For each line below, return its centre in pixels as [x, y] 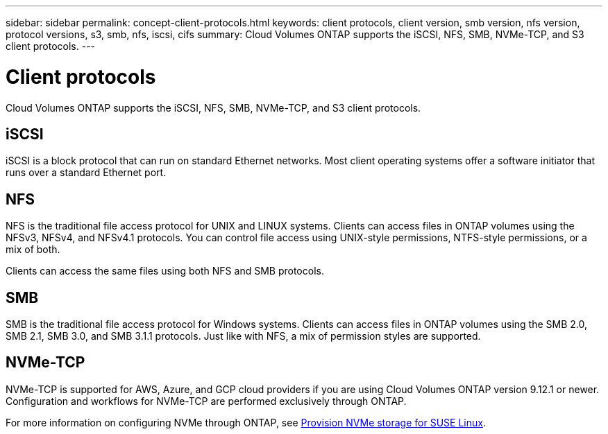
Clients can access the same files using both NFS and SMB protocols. [165, 271]
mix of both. [33, 250]
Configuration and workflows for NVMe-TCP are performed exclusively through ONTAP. [206, 401]
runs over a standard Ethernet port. [86, 173]
